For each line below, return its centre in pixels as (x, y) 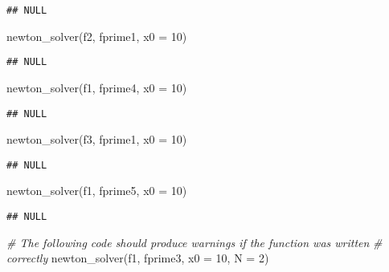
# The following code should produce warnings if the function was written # (194, 242)
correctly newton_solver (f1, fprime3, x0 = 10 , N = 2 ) (138, 258)
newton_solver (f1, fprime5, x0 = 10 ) (97, 191)
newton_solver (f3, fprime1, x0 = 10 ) (97, 139)
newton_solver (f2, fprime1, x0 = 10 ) (97, 36)
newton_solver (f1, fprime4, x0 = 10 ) (97, 87)
